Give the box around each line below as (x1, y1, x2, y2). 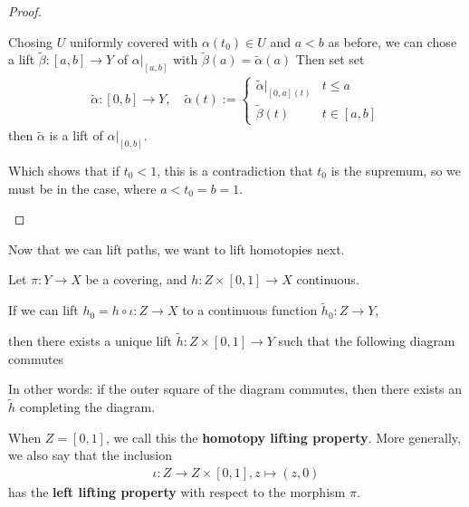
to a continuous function (182, 301, 318, 320)
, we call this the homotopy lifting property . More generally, (105, 427, 461, 446)
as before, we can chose (328, 32, 457, 51)
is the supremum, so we (330, 161, 462, 180)
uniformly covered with (69, 32, 198, 51)
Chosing (8, 32, 53, 51)
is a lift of (49, 126, 103, 145)
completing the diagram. (19, 397, 156, 416)
